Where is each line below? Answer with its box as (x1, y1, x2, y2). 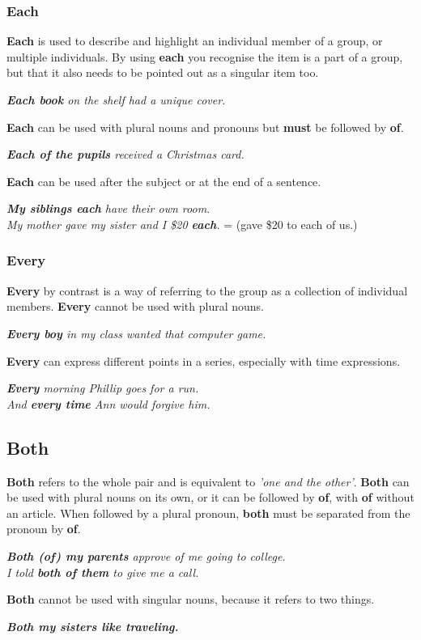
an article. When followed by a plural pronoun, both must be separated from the (6, 504, 410, 521)
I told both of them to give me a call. (6, 563, 199, 580)
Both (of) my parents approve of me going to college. (6, 547, 286, 564)
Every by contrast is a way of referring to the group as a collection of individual (6, 282, 408, 299)
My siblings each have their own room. (6, 200, 210, 217)
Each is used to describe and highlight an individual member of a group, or (6, 32, 383, 49)
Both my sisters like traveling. (6, 617, 179, 634)
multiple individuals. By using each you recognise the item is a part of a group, (6, 48, 403, 65)
